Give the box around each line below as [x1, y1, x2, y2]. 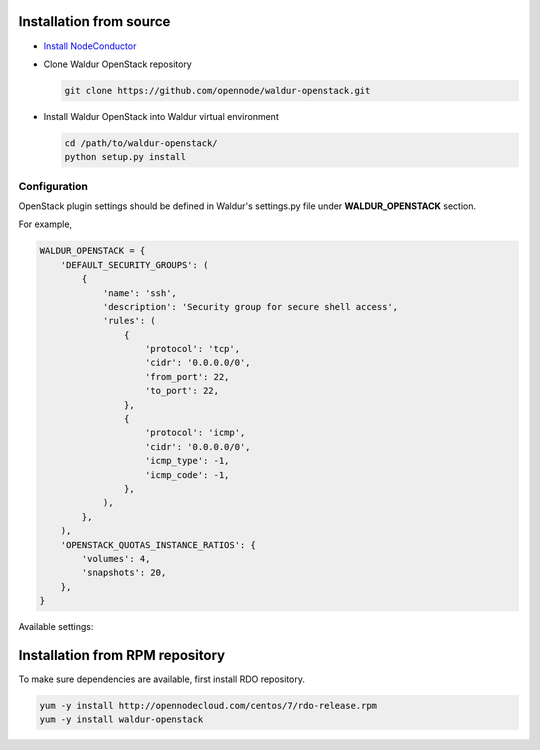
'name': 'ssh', [102, 287, 177, 299]
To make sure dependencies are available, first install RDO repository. [18, 673, 305, 685]
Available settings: [18, 621, 94, 633]
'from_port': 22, [145, 371, 230, 382]
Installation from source [18, 13, 171, 30]
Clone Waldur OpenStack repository [43, 58, 192, 70]
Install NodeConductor [43, 40, 137, 52]
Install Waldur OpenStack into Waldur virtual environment [43, 110, 279, 122]
